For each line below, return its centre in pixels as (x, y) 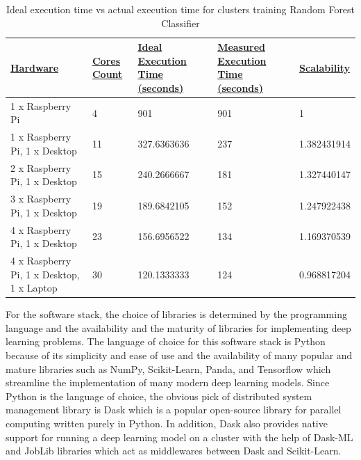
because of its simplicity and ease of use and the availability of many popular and (179, 355)
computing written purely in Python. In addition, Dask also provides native (167, 423)
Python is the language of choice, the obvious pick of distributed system (159, 396)
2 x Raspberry (41, 167)
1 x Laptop (34, 288)
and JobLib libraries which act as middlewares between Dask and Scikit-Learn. (174, 451)
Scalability (325, 67)
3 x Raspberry (41, 199)
